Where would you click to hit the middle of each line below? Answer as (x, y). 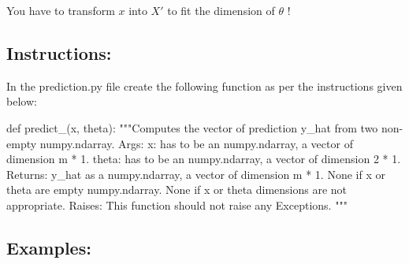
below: (22, 101)
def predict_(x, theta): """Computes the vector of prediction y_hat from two (192, 127)
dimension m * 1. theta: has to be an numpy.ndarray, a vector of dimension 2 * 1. (204, 159)
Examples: (49, 247)
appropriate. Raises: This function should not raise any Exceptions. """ (177, 205)
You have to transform (61, 10)
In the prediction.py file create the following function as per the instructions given (204, 86)
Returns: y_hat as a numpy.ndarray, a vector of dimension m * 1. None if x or (196, 174)
